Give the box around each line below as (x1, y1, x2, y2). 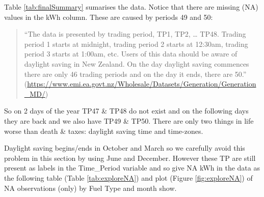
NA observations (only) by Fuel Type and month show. (4, 182, 177, 193)
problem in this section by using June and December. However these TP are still (4, 152, 256, 163)
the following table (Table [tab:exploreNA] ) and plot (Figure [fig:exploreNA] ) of (4, 172, 253, 183)
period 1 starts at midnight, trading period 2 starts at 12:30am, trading (24, 38, 248, 49)
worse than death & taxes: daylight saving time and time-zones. (4, 125, 203, 136)
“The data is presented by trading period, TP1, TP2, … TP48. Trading (24, 29, 246, 39)
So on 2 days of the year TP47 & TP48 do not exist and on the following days (4, 105, 249, 116)
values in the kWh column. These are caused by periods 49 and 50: (4, 11, 213, 22)
